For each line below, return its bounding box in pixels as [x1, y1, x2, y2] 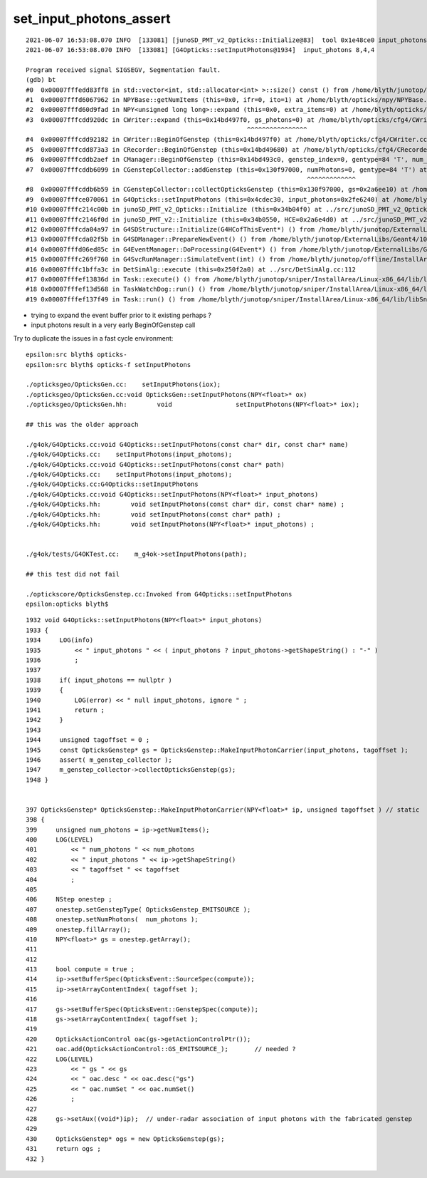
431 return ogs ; [26, 1145, 101, 1153]
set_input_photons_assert [13, 11, 171, 26]
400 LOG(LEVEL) [26, 836, 94, 844]
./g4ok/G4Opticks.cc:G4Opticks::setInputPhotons [26, 480, 199, 488]
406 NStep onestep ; [26, 895, 112, 904]
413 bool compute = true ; [26, 966, 135, 973]
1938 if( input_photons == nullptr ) [26, 676, 172, 684]
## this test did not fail [26, 570, 120, 578]
